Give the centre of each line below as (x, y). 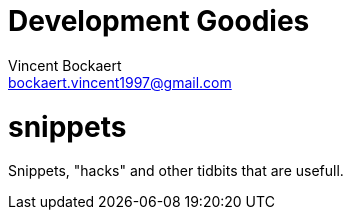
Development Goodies (159, 21)
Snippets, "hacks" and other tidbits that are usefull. (176, 171)
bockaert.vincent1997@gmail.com (120, 82)
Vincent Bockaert (65, 65)
